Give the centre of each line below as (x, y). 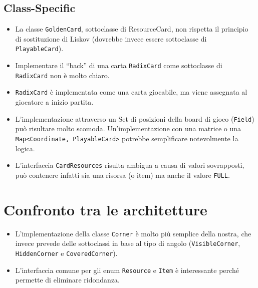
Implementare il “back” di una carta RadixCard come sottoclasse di (119, 65)
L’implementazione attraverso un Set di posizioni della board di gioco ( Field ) (135, 118)
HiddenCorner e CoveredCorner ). (66, 253)
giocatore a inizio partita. (54, 102)
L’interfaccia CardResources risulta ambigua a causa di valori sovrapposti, (130, 165)
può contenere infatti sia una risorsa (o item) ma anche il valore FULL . (122, 175)
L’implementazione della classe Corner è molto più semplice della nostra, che (133, 233)
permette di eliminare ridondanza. (67, 280)
